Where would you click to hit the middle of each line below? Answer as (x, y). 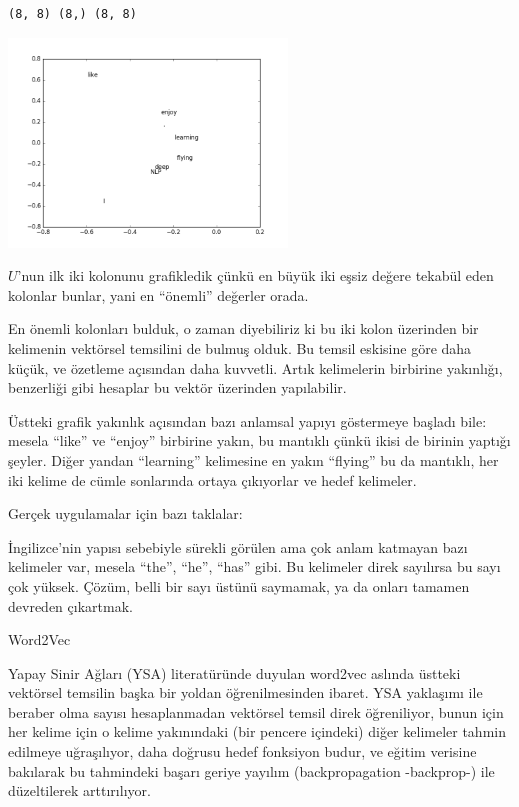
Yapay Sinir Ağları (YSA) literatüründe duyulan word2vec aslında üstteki (234, 672)
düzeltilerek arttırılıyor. (79, 790)
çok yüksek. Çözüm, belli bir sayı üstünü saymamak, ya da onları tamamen (239, 585)
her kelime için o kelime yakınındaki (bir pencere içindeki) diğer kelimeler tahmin (257, 731)
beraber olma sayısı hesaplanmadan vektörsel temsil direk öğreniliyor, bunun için (256, 711)
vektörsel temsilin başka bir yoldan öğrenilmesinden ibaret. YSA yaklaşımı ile (245, 692)
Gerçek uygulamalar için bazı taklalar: (125, 513)
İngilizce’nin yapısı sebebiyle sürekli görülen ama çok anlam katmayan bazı (238, 546)
